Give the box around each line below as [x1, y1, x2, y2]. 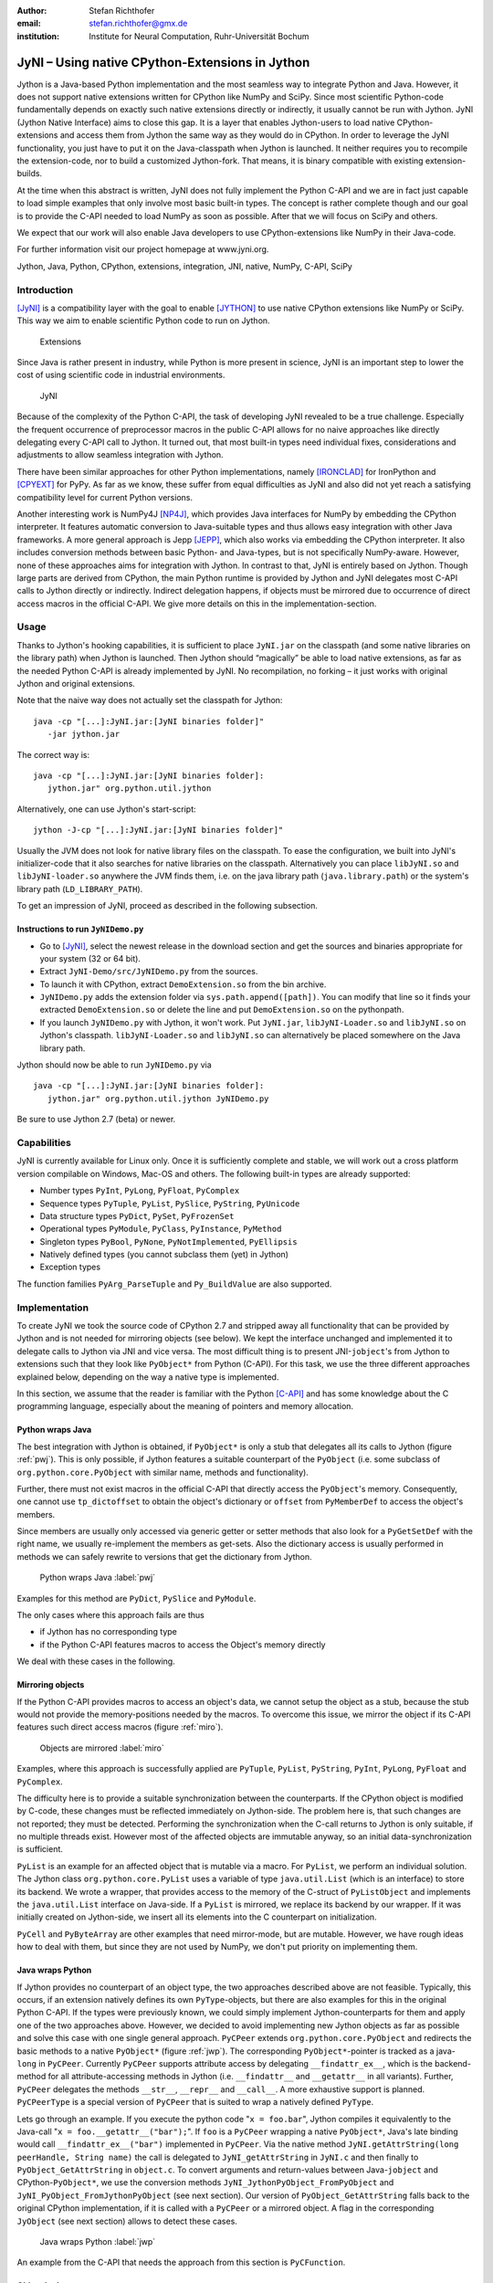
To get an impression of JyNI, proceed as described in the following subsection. [16, 900, 319, 911]
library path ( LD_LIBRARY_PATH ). [16, 883, 143, 894]
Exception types [39, 1261, 100, 1273]
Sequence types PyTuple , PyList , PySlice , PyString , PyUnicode [39, 1197, 300, 1209]
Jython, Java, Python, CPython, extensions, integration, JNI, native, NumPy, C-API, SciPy [16, 260, 353, 271]
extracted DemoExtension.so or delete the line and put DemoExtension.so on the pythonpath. [39, 1005, 404, 1015]
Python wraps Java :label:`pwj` [39, 1572, 155, 1583]
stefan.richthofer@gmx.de [89, 18, 188, 29]
